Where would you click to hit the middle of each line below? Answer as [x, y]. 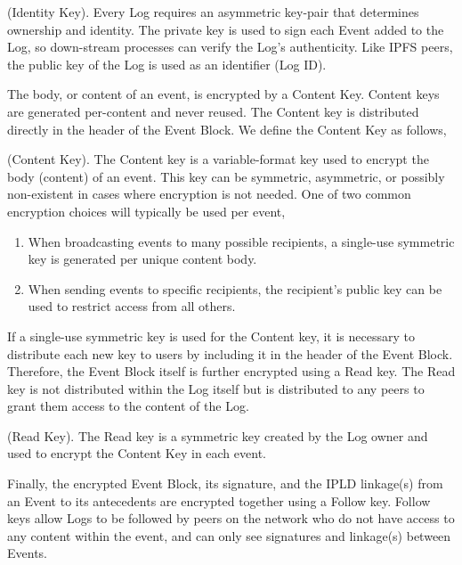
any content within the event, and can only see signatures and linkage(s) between [229, 535]
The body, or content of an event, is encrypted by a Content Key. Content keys [223, 94]
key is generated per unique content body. [142, 259]
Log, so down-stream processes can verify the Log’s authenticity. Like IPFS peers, [230, 47]
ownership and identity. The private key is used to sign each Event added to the [226, 29]
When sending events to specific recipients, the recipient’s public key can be [235, 288]
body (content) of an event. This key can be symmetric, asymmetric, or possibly [226, 176]
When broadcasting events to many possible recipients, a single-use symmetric [241, 241]
